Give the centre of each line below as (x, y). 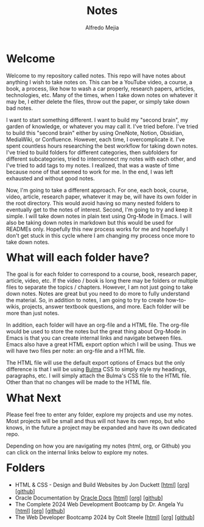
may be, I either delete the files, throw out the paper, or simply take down (98, 101)
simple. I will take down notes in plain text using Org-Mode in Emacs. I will (99, 216)
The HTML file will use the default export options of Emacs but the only (96, 363)
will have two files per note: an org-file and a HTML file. (76, 351)
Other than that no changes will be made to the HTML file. (79, 382)
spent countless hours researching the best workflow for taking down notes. (102, 146)
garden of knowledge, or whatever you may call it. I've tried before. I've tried (102, 126)
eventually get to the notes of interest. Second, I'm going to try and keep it (99, 209)
